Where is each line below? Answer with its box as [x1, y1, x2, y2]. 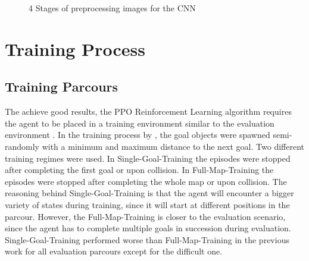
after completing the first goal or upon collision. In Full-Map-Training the [5, 163, 274, 176]
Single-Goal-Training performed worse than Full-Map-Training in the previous [5, 233, 289, 246]
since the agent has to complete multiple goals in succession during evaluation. [5, 222, 291, 234]
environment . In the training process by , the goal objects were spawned [5, 128, 270, 141]
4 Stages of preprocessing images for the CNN [29, 2, 196, 14]
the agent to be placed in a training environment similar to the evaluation [5, 117, 274, 129]
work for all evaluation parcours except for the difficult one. [5, 245, 223, 257]
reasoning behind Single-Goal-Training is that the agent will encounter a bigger [5, 187, 294, 199]
